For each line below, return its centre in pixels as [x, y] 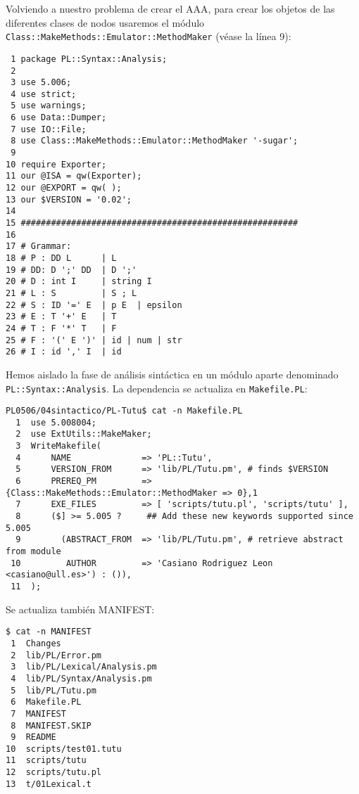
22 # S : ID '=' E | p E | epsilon [94, 305]
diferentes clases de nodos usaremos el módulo [105, 22]
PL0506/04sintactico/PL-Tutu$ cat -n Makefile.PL [124, 411]
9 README [33, 737]
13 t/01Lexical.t [49, 784]
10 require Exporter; [56, 164]
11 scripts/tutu [46, 761]
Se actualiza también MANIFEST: [80, 609]
